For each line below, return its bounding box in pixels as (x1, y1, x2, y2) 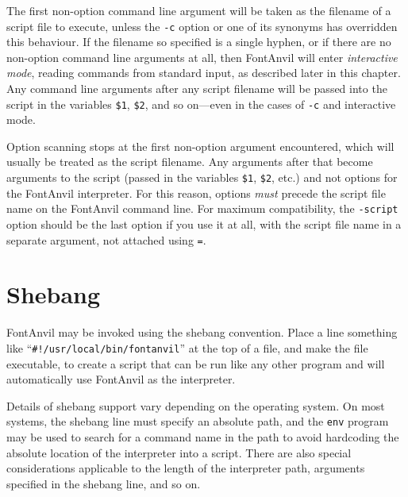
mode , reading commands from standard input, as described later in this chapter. (6, 64, 401, 81)
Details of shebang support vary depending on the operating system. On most (6, 397, 385, 414)
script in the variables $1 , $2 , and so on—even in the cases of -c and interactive (6, 95, 396, 112)
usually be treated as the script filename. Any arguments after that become (6, 153, 373, 170)
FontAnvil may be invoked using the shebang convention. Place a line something (6, 324, 398, 341)
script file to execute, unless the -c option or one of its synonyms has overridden (6, 17, 398, 34)
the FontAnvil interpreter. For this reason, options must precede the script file (6, 184, 386, 201)
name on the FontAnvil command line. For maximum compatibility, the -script (6, 200, 398, 217)
